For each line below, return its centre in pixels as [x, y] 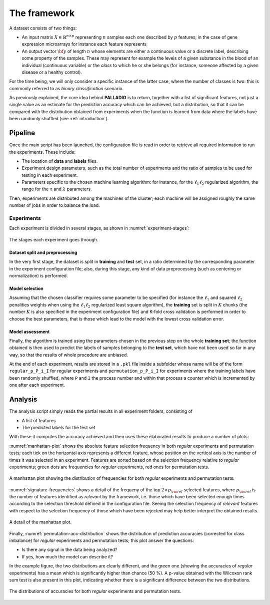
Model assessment [29, 332]
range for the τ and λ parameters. [57, 189]
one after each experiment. [37, 385]
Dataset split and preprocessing [43, 252]
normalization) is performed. [38, 275]
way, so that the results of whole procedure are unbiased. [69, 355]
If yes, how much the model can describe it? [67, 556]
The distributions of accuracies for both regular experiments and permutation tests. [95, 591]
